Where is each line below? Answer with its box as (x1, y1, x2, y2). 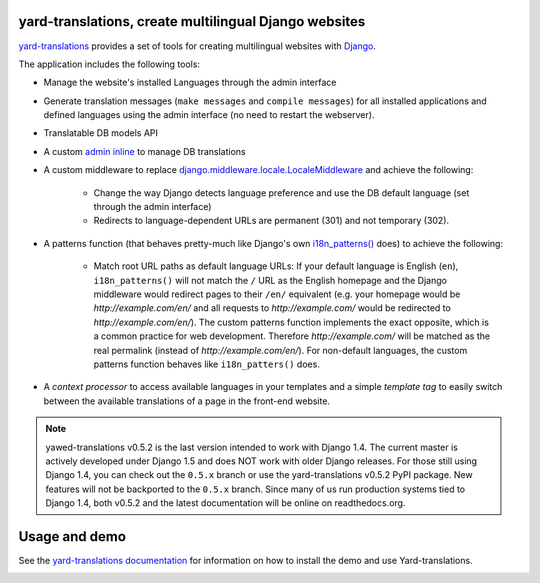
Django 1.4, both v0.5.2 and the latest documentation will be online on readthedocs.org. (45, 497, 406, 509)
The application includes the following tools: (18, 58, 200, 70)
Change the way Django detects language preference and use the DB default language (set (93, 186, 470, 199)
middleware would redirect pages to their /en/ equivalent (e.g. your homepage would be (93, 288, 461, 300)
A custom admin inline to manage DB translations (43, 145, 247, 157)
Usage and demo (18, 528, 127, 545)
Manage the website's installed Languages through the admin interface (43, 76, 337, 89)
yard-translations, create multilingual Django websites (18, 13, 366, 30)
